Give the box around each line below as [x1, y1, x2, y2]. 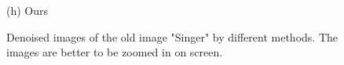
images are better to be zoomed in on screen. [6, 44, 223, 60]
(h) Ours [6, 2, 49, 18]
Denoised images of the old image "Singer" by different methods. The [6, 28, 339, 45]
